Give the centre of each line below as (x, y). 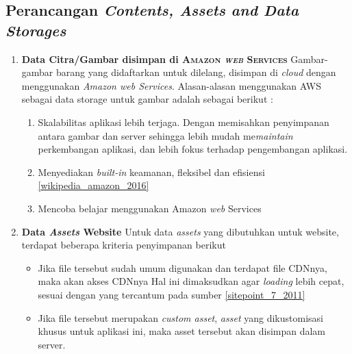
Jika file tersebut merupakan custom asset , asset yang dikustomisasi (180, 317)
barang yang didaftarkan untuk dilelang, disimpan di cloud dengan (196, 72)
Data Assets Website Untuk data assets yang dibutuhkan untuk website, (180, 231)
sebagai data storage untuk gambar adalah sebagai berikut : (147, 99)
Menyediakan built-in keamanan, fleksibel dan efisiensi (151, 172)
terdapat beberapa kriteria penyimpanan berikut (124, 245)
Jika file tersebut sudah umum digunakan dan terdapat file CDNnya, (183, 267)
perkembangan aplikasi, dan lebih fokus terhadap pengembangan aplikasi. (193, 149)
